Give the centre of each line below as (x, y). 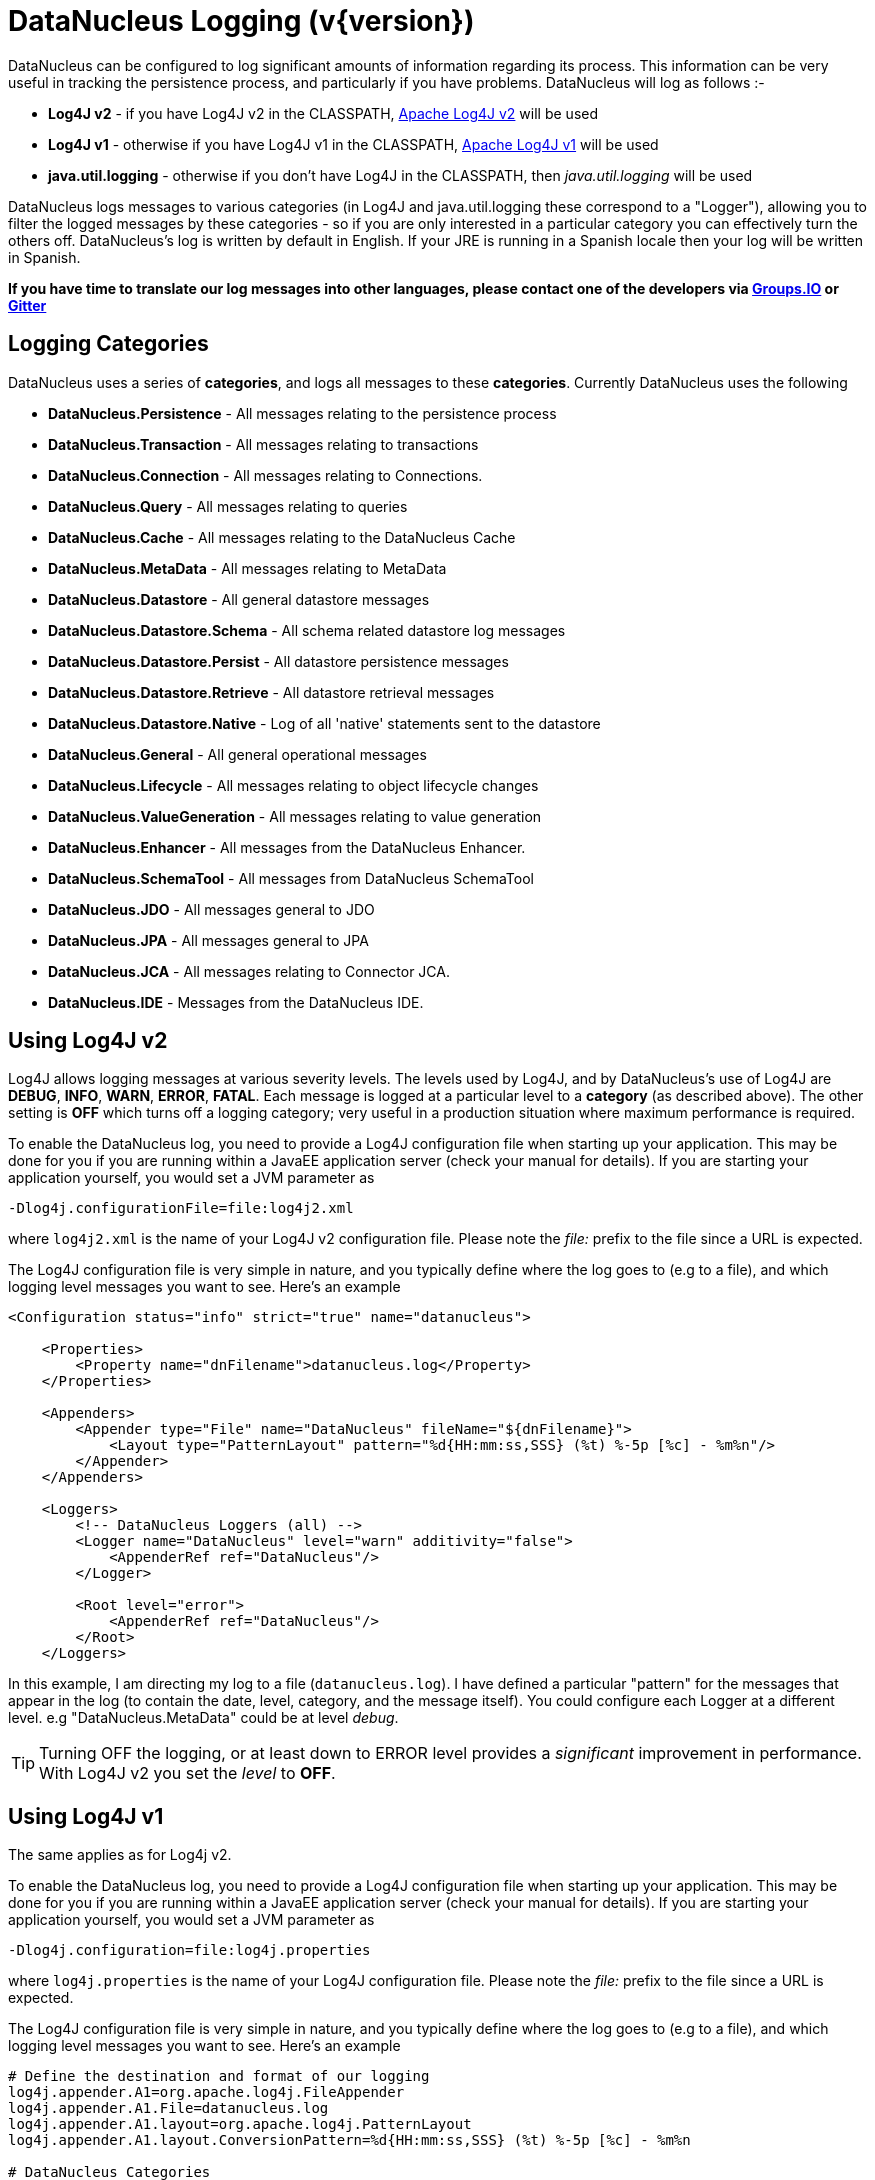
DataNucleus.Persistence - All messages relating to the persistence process (302, 413)
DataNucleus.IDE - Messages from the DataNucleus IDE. (236, 1002)
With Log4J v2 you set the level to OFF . (187, 1773)
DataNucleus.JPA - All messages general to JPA (208, 940)
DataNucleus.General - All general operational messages (237, 754)
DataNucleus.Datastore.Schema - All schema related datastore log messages (307, 630)
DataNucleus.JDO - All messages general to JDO (211, 909)
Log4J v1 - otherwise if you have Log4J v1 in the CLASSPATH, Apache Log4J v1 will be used (353, 144)
